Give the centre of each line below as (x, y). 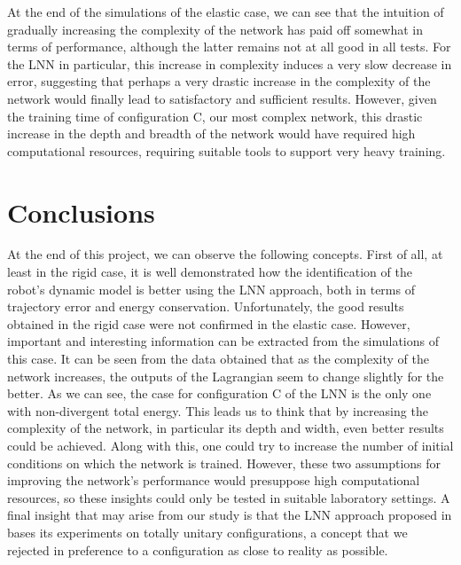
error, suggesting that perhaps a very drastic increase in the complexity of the (219, 81)
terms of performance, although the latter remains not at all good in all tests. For (229, 47)
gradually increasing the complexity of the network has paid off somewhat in (215, 29)
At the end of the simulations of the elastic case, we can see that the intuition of (226, 12)
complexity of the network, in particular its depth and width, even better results (226, 428)
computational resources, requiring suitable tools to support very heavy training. (227, 150)
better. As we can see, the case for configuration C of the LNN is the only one (219, 393)
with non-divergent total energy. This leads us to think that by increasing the (218, 410)
